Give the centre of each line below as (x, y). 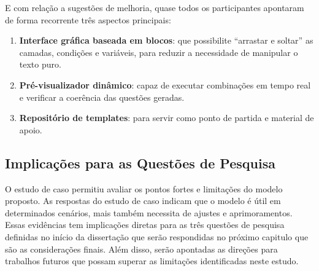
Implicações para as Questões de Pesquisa (140, 163)
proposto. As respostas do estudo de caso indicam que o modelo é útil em (143, 201)
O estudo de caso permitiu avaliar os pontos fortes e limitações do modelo (144, 188)
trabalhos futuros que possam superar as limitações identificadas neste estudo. (152, 261)
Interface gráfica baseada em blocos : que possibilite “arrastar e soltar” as (166, 40)
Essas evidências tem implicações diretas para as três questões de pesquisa (145, 225)
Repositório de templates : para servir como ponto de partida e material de (167, 118)
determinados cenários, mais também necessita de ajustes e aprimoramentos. (149, 212)
